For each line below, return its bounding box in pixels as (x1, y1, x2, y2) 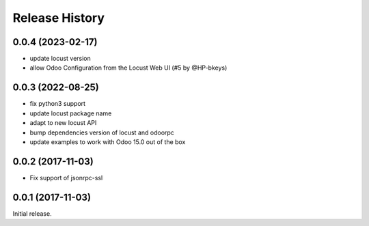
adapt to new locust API (29, 119, 97, 127)
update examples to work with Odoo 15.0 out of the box (29, 137, 186, 146)
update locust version (29, 55, 92, 63)
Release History (12, 10, 105, 25)
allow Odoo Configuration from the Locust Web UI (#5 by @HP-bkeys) (29, 63, 228, 72)
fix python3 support (29, 100, 85, 108)
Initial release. (12, 209, 52, 218)
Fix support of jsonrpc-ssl (29, 173, 103, 182)
